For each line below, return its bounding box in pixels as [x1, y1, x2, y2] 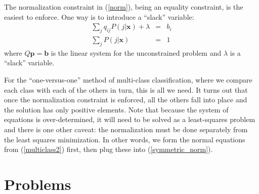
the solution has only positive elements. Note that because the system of [4, 104, 229, 114]
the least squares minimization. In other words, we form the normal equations [4, 134, 245, 144]
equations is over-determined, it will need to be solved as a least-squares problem [4, 114, 255, 125]
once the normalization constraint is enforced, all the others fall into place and [4, 94, 247, 105]
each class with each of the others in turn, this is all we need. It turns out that [4, 84, 248, 95]
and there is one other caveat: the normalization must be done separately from [4, 124, 248, 134]
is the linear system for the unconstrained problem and [51, 47, 222, 58]
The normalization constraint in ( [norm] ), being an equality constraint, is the [4, 2, 243, 12]
